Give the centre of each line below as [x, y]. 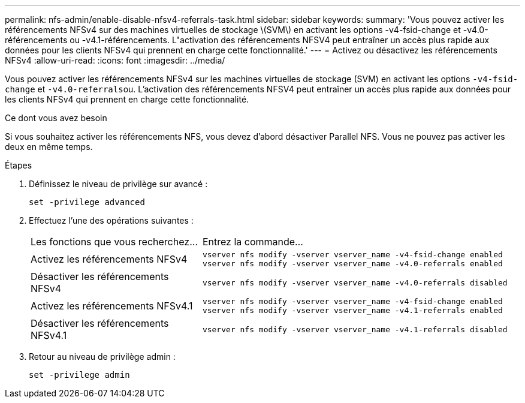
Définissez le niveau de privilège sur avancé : [118, 184]
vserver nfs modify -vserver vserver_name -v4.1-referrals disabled [355, 329]
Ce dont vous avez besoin [56, 118]
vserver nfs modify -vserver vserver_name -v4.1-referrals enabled [352, 310]
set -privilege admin [79, 375]
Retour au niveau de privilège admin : [102, 357]
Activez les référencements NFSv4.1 [112, 306]
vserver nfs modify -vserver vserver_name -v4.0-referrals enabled [352, 264]
